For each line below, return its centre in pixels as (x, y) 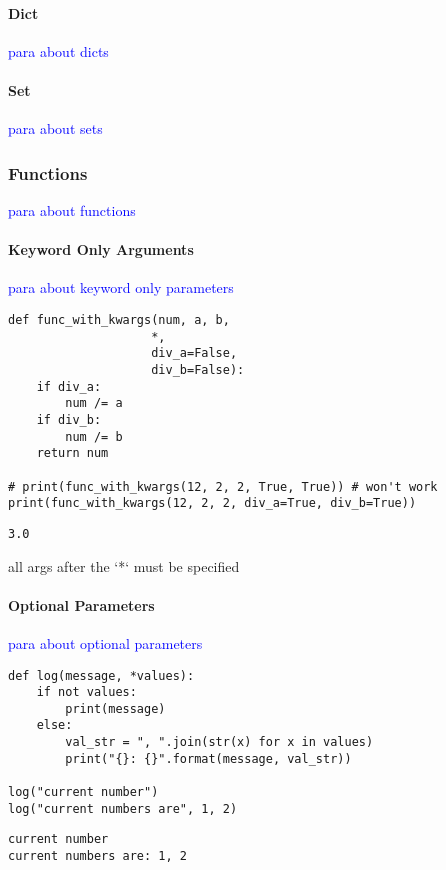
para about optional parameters (105, 642)
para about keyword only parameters (121, 287)
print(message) (115, 708)
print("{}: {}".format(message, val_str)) (208, 758)
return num (72, 453)
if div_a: (69, 386)
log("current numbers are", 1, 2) (123, 808)
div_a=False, (194, 353)
